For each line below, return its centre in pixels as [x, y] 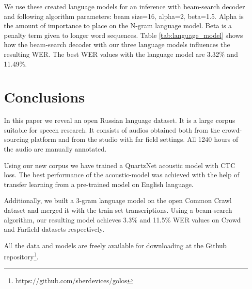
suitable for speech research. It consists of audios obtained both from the [112, 129]
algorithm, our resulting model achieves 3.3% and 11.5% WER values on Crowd [122, 219]
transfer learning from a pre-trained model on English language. [99, 184]
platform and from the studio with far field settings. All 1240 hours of [134, 139]
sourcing [16, 139]
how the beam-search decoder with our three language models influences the [117, 44]
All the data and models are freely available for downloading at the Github [115, 245]
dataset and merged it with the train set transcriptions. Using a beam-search [118, 210]
